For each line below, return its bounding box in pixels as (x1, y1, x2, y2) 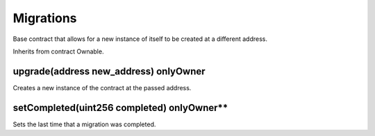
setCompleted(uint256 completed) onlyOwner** (12, 101, 228, 114)
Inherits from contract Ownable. (12, 47, 104, 56)
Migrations (12, 10, 77, 26)
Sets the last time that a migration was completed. (12, 120, 156, 128)
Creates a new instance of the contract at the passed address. (12, 83, 192, 92)
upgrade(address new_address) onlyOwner (12, 65, 206, 77)
